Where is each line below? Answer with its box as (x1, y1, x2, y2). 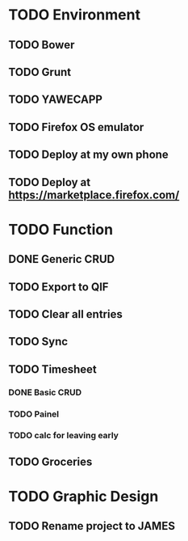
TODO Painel (8, 408, 59, 420)
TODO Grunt (8, 65, 72, 78)
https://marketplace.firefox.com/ (8, 188, 180, 201)
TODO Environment (8, 6, 141, 24)
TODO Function (8, 220, 114, 239)
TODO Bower (8, 38, 75, 52)
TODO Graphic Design (8, 488, 159, 506)
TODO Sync (8, 335, 69, 349)
